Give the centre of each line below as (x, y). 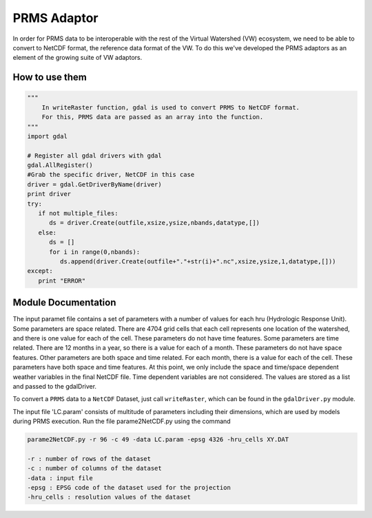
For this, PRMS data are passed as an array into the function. (153, 117)
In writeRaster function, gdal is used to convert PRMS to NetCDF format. (170, 107)
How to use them (50, 77)
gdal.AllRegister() (60, 165)
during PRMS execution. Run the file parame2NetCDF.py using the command (122, 421)
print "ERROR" (62, 281)
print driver (49, 194)
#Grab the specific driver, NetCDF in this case (111, 175)
